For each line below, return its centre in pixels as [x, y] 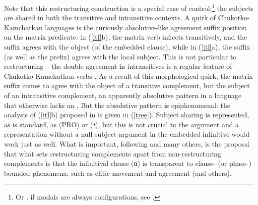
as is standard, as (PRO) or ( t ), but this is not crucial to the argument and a [122, 124]
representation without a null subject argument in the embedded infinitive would [127, 134]
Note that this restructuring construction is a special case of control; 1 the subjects [129, 7]
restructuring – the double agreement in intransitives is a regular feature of [118, 66]
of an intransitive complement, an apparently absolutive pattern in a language [123, 95]
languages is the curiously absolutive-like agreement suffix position [146, 27]
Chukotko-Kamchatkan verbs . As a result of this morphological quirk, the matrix [129, 76]
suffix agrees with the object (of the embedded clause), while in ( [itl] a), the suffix [127, 47]
